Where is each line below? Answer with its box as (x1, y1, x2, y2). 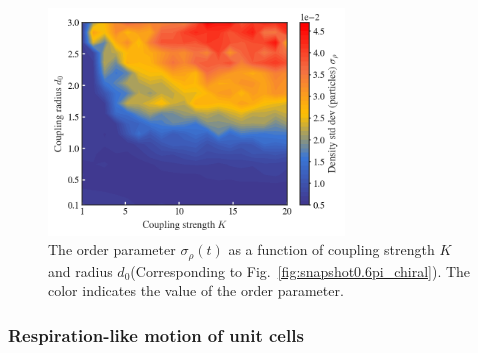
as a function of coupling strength (228, 239, 435, 260)
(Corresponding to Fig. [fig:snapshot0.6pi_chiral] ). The (130, 260, 471, 281)
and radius (48, 260, 113, 281)
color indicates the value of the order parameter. (48, 280, 344, 301)
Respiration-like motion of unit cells (8, 322, 304, 347)
